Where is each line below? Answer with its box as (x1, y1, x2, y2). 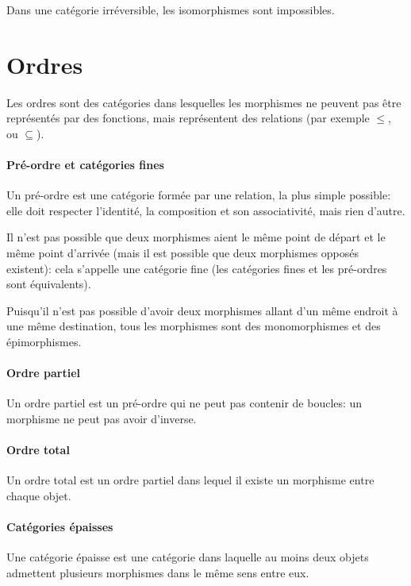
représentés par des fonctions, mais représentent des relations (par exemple (6, 110, 370, 126)
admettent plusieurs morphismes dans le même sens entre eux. (6, 565, 309, 580)
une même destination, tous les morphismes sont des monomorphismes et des (6, 318, 381, 334)
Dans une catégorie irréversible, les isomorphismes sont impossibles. (6, 2, 335, 17)
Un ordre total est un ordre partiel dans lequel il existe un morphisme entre (6, 472, 375, 488)
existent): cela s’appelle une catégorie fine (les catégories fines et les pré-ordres (6, 260, 387, 276)
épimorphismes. (6, 333, 82, 350)
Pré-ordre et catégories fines (6, 156, 164, 173)
